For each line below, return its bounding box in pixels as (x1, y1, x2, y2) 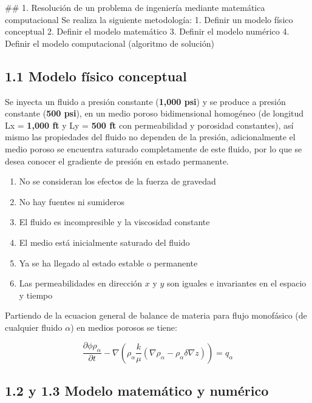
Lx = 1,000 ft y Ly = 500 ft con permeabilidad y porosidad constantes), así (5, 118, 294, 131)
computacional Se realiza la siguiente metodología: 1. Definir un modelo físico (5, 13, 293, 25)
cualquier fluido (5, 320, 63, 333)
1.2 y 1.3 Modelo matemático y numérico (5, 381, 269, 400)
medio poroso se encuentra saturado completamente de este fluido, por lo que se (5, 142, 302, 155)
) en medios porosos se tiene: (70, 320, 177, 333)
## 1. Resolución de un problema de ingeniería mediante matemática (5, 1, 265, 13)
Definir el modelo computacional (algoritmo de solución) (5, 36, 214, 49)
